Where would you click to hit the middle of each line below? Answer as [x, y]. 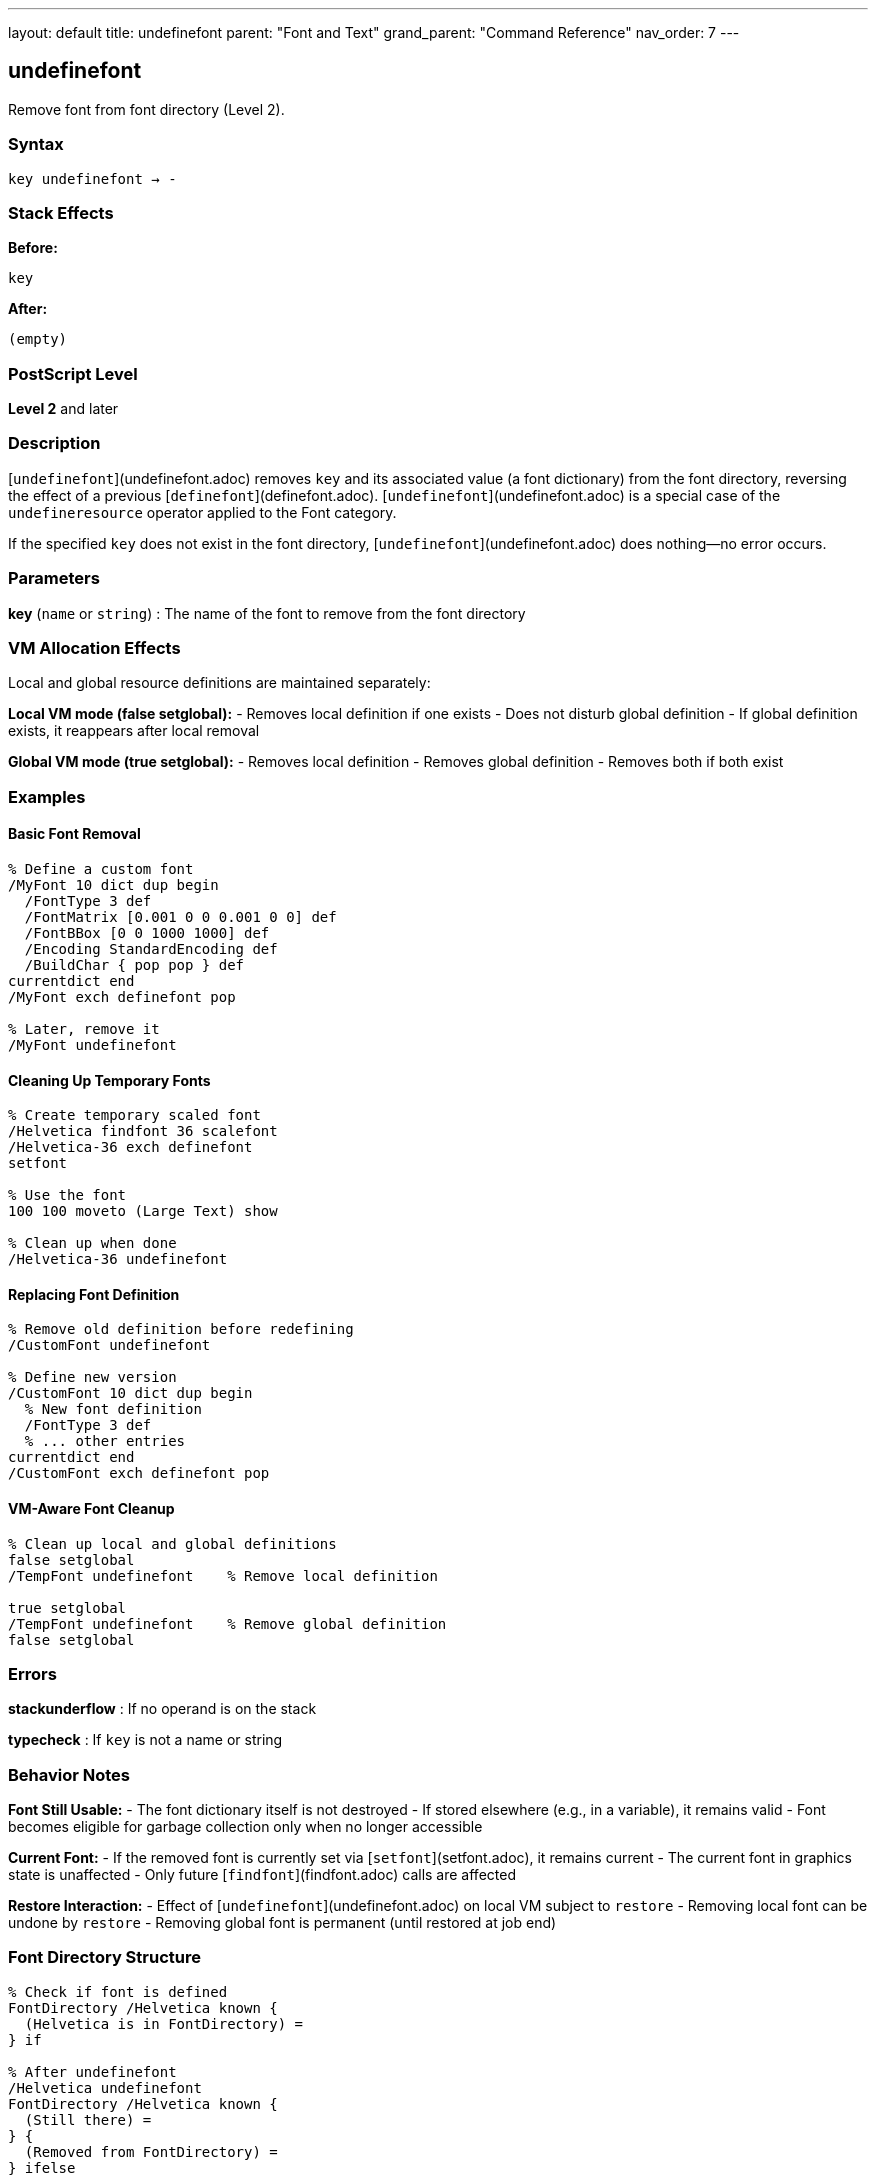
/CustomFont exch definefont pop [139, 1473]
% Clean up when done [92, 1243]
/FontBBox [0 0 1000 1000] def [147, 932]
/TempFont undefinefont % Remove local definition [223, 1575]
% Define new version [92, 1377]
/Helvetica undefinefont [105, 2087]
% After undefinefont [92, 2071]
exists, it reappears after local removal [134, 731]
